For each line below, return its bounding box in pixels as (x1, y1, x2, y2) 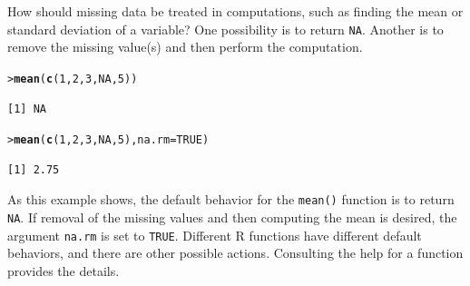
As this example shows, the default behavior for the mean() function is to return (7, 190, 455, 209)
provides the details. (7, 261, 120, 280)
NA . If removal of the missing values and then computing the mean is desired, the (7, 208, 457, 226)
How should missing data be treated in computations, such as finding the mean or (7, 2, 464, 20)
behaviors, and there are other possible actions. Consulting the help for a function (7, 243, 464, 262)
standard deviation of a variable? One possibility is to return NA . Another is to (7, 19, 444, 38)
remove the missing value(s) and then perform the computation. (7, 37, 363, 56)
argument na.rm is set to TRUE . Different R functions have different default (7, 225, 422, 244)
